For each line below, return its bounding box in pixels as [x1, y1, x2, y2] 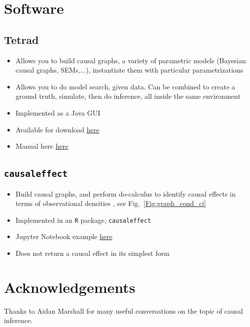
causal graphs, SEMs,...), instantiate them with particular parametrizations [15, 65, 244, 75]
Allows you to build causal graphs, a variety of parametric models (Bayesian [15, 55, 246, 65]
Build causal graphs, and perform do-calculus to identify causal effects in [15, 188, 236, 199]
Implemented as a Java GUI [15, 107, 101, 118]
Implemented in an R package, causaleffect [15, 214, 151, 225]
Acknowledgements [4, 277, 136, 297]
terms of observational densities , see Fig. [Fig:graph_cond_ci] [15, 198, 206, 208]
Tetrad [4, 32, 39, 47]
